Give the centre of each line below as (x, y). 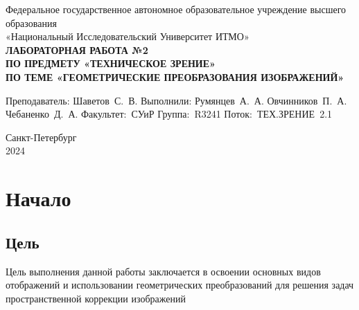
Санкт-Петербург (41, 137)
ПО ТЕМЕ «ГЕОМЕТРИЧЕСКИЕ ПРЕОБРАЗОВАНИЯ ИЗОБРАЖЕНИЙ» (175, 76)
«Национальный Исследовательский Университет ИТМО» (128, 36)
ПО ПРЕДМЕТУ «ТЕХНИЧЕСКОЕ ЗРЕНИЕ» (111, 63)
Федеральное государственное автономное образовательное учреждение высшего (176, 9)
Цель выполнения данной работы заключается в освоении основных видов (163, 271)
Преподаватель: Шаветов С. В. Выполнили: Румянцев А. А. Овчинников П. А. (176, 100)
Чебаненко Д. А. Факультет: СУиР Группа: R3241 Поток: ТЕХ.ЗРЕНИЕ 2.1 (169, 114)
